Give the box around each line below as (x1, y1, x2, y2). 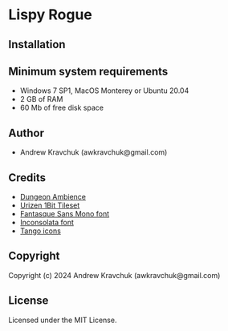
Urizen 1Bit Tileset (19, 200, 80, 210)
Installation (8, 38, 66, 51)
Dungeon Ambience (19, 192, 87, 202)
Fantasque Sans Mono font (19, 209, 110, 219)
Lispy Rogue (8, 6, 92, 24)
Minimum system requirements (8, 64, 169, 78)
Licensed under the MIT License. (8, 315, 117, 325)
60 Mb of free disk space (19, 103, 104, 113)
